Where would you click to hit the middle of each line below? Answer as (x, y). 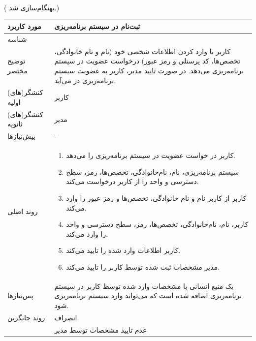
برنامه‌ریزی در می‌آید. (85, 80)
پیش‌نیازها (21, 136)
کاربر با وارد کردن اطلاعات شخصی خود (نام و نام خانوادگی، (142, 51)
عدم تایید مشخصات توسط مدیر (101, 329)
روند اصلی (23, 211)
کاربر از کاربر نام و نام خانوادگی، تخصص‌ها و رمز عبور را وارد (156, 198)
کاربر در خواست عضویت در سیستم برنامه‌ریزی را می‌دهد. (151, 155)
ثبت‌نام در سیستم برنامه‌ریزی (97, 26)
